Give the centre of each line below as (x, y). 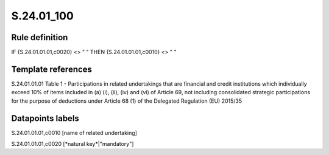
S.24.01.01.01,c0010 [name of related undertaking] (74, 133)
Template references (52, 69)
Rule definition (40, 37)
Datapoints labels (45, 118)
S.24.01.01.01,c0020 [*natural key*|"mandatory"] (73, 144)
